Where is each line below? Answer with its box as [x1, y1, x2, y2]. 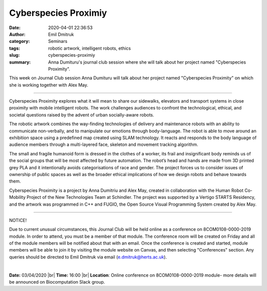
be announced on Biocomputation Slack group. [9, 279, 105, 285]
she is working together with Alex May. [9, 82, 89, 88]
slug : [9, 52, 20, 58]
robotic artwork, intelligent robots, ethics [48, 45, 131, 51]
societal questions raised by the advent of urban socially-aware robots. [9, 111, 154, 118]
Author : [9, 31, 26, 37]
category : [9, 38, 30, 44]
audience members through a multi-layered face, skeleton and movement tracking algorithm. [9, 142, 199, 147]
